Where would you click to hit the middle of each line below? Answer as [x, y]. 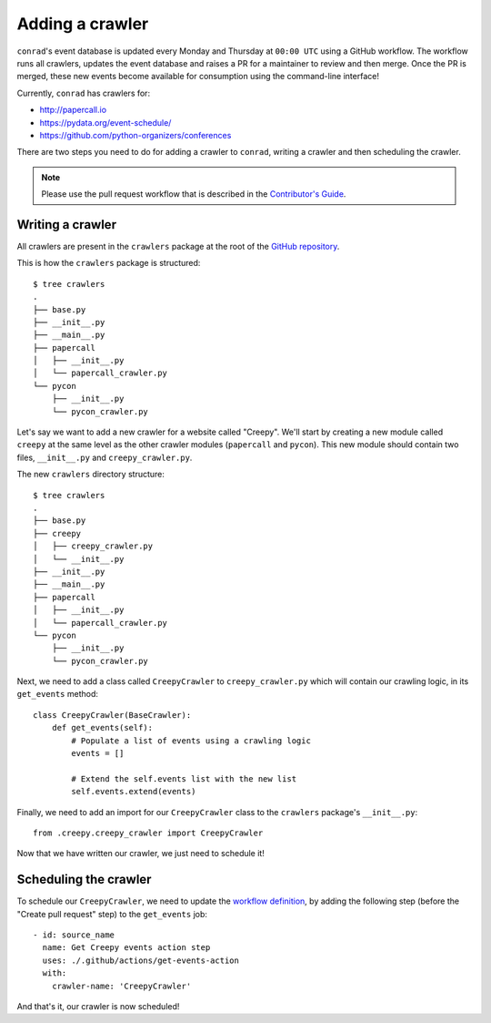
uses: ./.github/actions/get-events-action [141, 960]
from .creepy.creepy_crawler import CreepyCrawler [148, 833]
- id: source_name [74, 935]
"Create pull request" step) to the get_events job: [112, 914]
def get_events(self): [102, 728]
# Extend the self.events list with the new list [184, 778]
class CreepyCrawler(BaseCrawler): [112, 715]
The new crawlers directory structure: [91, 475]
